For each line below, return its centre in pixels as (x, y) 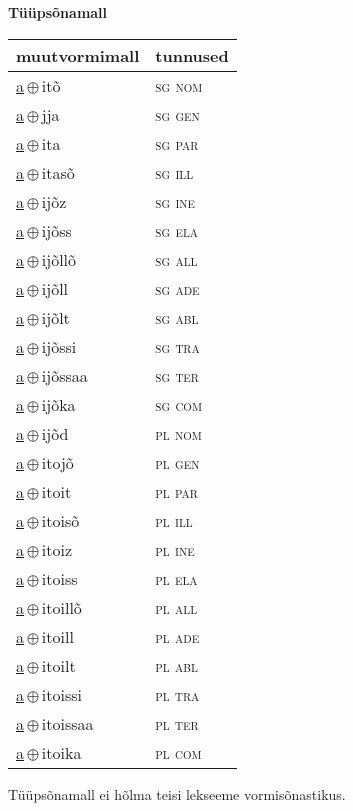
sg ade (177, 288)
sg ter (177, 375)
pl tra (177, 694)
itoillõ (61, 607)
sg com (178, 404)
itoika (61, 752)
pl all (176, 607)
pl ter (177, 723)
